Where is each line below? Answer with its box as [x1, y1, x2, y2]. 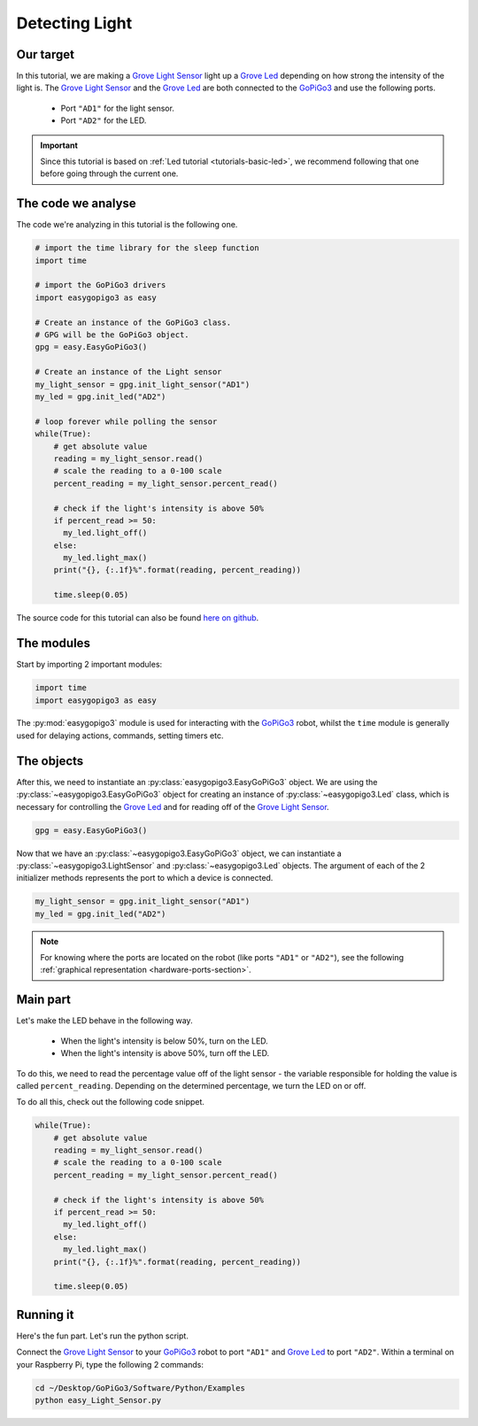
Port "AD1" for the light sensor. [60, 103, 174, 113]
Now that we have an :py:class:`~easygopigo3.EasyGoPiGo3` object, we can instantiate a [16, 848, 343, 859]
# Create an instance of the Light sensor [35, 367, 222, 377]
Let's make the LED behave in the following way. [16, 1015, 194, 1026]
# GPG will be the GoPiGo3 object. [35, 330, 189, 340]
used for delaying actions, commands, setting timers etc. [16, 730, 224, 741]
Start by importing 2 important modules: [16, 659, 163, 670]
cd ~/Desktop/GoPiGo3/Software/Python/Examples [35, 1383, 245, 1393]
